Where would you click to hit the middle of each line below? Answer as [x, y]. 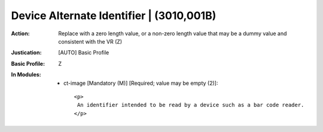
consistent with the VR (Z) [90, 41]
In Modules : [26, 75]
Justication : [26, 53]
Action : [20, 33]
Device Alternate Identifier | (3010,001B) [114, 16]
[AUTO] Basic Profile [84, 53]
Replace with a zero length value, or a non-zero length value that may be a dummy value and [173, 33]
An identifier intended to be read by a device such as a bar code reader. [191, 105]
